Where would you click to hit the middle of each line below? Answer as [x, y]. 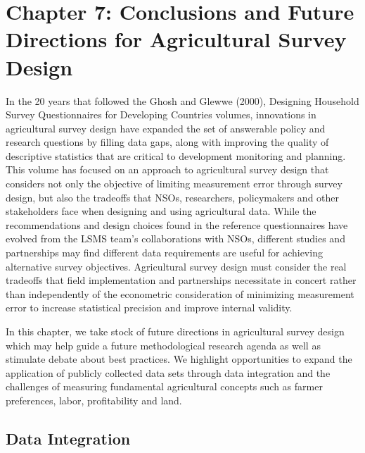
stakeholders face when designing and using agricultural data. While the [161, 211]
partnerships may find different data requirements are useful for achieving [164, 253]
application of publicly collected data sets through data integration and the [168, 372]
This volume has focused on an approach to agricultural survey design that [167, 169]
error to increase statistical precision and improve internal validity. [149, 308]
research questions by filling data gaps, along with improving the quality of [167, 142]
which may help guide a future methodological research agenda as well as [163, 345]
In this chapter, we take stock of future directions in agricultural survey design [175, 331]
